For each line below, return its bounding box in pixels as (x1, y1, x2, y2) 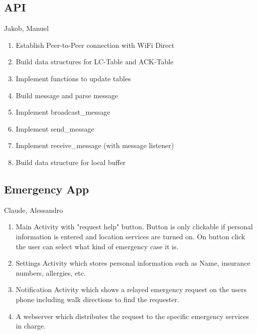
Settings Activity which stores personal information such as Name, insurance (15, 258, 251, 268)
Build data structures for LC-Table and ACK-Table (15, 56, 174, 67)
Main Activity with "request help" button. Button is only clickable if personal (15, 221, 253, 232)
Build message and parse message (15, 90, 118, 100)
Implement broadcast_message (15, 107, 110, 117)
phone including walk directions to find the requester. (15, 294, 180, 304)
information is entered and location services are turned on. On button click (15, 231, 246, 241)
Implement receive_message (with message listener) (15, 140, 174, 151)
